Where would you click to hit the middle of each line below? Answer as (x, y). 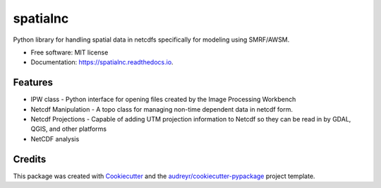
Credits (30, 159)
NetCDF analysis (55, 139)
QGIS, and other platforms (69, 129)
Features (33, 82)
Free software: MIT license (69, 52)
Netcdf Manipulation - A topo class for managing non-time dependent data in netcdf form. (162, 109)
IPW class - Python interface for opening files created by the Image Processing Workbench (163, 100)
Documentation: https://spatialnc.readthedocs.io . (102, 62)
